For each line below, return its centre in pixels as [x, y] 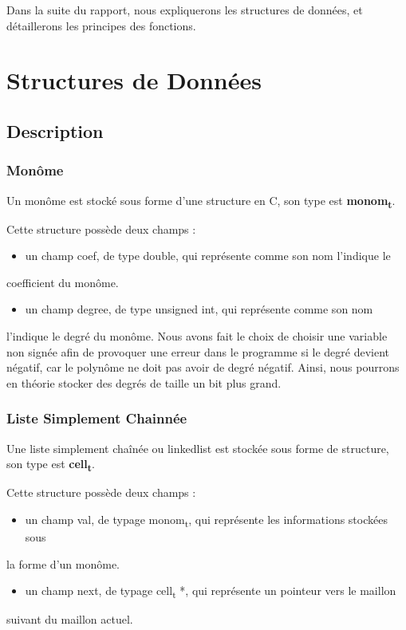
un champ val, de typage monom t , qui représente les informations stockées [206, 520]
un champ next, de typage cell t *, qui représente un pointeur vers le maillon [211, 592]
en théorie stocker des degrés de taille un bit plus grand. [144, 382]
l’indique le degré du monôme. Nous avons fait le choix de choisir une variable [197, 336]
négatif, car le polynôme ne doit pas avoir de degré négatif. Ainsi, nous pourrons [203, 367]
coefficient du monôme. [63, 282]
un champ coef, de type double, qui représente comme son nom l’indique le [208, 256]
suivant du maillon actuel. [70, 619]
